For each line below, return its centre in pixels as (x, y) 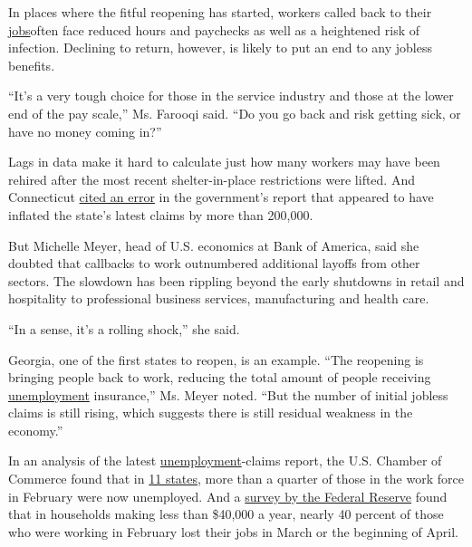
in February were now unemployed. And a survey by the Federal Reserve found (228, 496)
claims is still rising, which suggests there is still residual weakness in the (211, 413)
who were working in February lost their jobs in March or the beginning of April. (233, 531)
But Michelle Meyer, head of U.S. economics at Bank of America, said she (214, 245)
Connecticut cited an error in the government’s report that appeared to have (221, 197)
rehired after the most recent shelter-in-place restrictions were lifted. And (212, 179)
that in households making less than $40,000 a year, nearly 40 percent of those (226, 514)
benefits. (32, 65)
